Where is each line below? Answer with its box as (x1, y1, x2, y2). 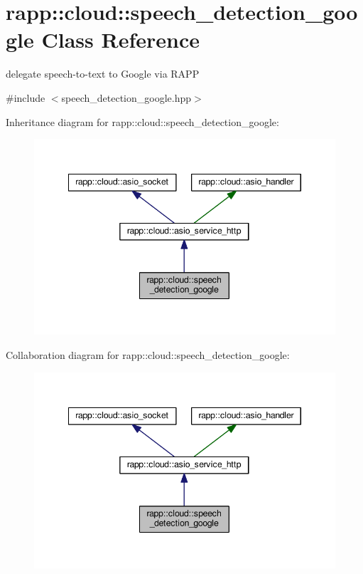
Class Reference (41, 25, 200, 54)
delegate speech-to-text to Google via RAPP (6, 66, 200, 81)
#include (6, 90, 45, 105)
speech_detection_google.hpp (61, 90, 192, 105)
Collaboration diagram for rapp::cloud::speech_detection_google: (6, 348, 290, 362)
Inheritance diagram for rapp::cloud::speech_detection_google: (6, 114, 279, 129)
